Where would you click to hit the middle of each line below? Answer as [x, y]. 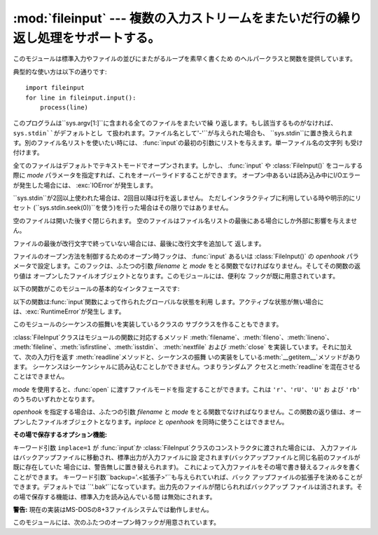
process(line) [64, 107]
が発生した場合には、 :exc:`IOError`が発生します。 [85, 185]
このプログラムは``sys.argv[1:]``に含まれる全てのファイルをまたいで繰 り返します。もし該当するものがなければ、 [175, 123]
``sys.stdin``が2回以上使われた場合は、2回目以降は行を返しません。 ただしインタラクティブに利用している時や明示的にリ [187, 198]
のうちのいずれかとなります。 [56, 399]
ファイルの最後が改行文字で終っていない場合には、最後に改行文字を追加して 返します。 [139, 243]
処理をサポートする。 [99, 38]
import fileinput [55, 88]
